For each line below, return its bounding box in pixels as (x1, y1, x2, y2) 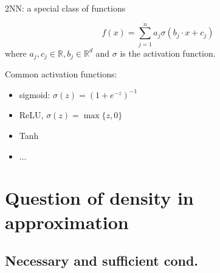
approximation (5, 209, 129, 234)
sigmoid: (19, 88, 50, 101)
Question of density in (5, 185, 194, 210)
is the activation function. (120, 46, 216, 59)
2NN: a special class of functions (5, 2, 126, 14)
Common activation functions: (5, 68, 117, 80)
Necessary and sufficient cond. (5, 251, 199, 270)
